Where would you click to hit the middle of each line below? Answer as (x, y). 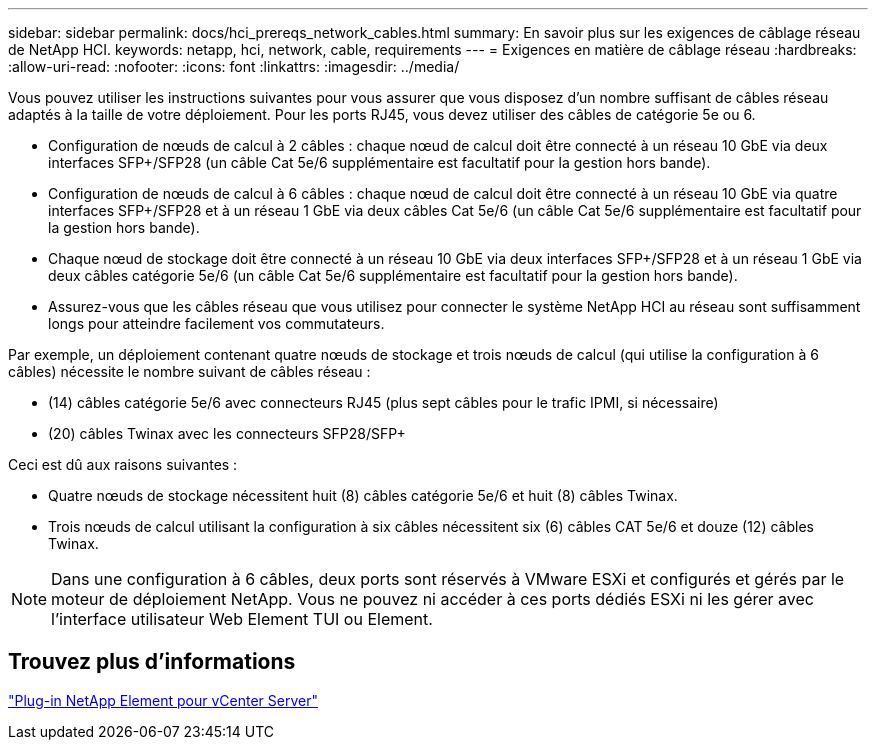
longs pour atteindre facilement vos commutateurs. (216, 323)
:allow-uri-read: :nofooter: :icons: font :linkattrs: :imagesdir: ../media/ (234, 66)
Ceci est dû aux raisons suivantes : (123, 464)
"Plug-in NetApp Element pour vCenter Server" (163, 700)
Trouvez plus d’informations (152, 662)
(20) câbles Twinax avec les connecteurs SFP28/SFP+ (227, 433)
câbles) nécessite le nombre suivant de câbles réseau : (189, 371)
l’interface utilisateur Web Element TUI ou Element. (242, 619)
